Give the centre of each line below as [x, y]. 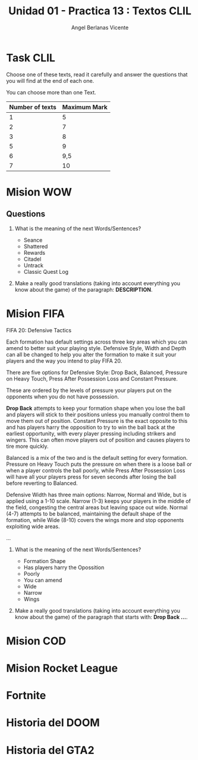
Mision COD [36, 641]
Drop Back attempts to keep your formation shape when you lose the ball [96, 408]
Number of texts [33, 107]
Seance [33, 240]
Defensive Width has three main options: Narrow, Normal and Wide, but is [97, 495]
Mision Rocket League [62, 668]
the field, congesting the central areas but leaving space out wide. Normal [97, 507]
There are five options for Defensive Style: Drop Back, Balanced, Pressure [97, 372]
